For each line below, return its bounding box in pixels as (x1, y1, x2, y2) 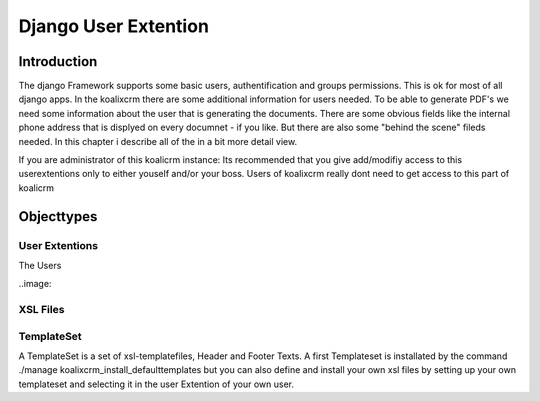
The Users (18, 259, 62, 271)
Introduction (18, 53, 98, 70)
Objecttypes (18, 208, 98, 225)
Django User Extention (18, 15, 210, 37)
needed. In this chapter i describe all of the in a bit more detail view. (18, 135, 298, 147)
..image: (18, 278, 52, 290)
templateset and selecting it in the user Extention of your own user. (18, 378, 295, 390)
